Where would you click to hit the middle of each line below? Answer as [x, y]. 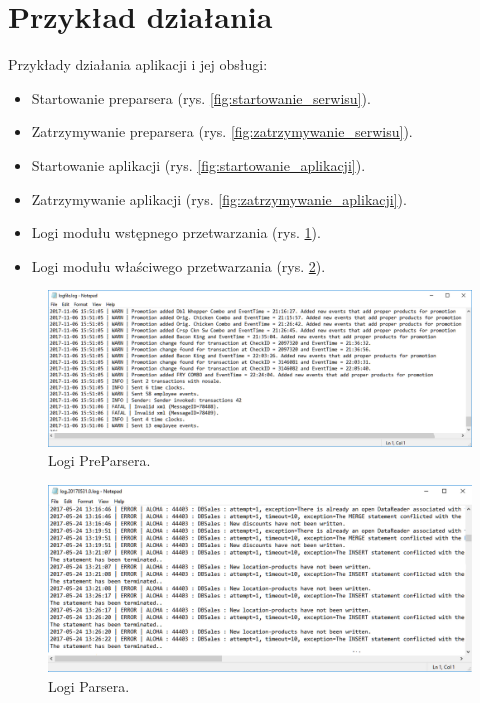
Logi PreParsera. [99, 460]
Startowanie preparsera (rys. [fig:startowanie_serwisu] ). [201, 97]
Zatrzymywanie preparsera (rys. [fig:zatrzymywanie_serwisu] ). [222, 131]
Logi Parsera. [89, 685]
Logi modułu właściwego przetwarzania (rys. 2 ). [178, 265]
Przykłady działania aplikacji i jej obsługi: [138, 64]
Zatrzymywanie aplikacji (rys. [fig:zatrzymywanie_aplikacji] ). [219, 198]
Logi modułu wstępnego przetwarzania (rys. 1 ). [176, 232]
